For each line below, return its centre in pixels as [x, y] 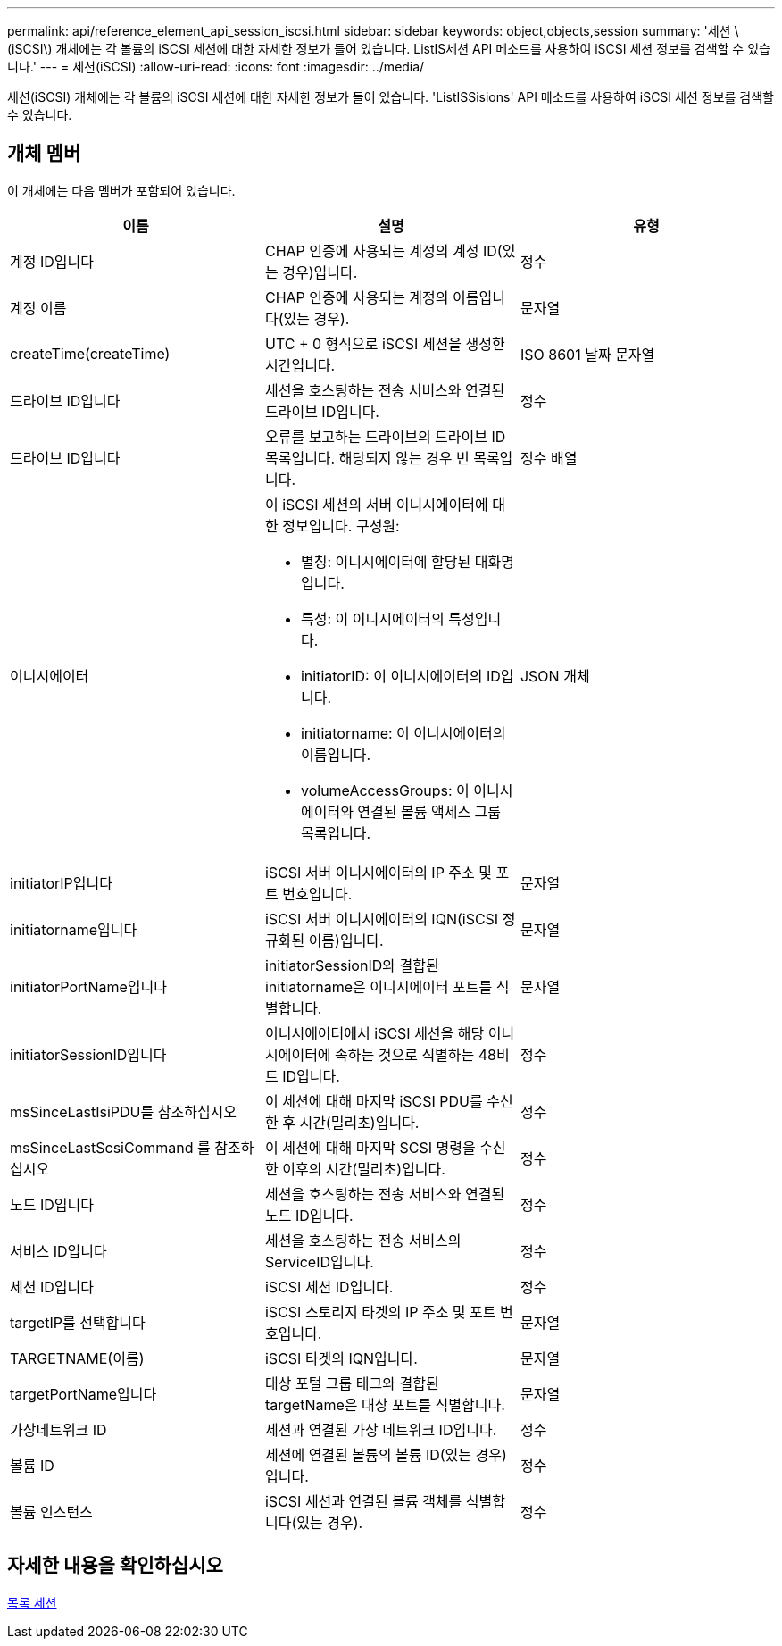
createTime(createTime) [90, 353]
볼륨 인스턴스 [51, 1512]
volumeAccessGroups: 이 [385, 790]
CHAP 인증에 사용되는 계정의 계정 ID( [383, 251]
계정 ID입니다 [52, 261]
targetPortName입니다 [83, 1394]
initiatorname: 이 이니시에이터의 [403, 733]
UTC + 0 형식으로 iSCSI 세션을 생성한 [385, 343]
